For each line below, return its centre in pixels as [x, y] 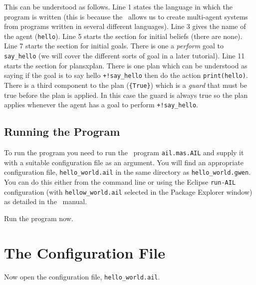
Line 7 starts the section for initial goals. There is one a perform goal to [114, 46]
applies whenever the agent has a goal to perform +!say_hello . [101, 105]
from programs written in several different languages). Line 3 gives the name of [125, 26]
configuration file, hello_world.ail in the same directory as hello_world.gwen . [128, 172]
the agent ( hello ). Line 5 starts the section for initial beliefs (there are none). [123, 36]
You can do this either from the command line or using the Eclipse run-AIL [120, 181]
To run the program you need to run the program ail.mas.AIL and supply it [124, 152]
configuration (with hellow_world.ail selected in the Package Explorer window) [128, 191]
